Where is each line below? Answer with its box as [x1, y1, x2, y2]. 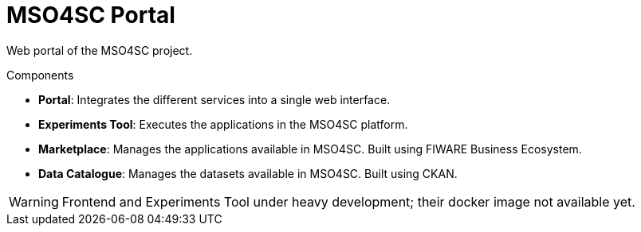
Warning [9, 193, 59, 210]
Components [6, 68, 74, 82]
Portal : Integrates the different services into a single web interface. [38, 92, 391, 106]
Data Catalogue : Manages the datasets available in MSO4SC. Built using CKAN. [38, 166, 458, 180]
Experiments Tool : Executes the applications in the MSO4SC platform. [38, 117, 408, 131]
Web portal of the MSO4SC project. [6, 43, 193, 57]
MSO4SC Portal [6, 2, 175, 29]
